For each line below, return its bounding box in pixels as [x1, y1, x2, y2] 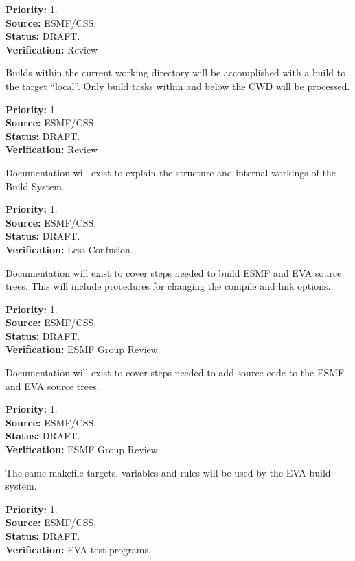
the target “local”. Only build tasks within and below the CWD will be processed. [5, 78, 350, 93]
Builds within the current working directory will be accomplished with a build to [5, 65, 346, 80]
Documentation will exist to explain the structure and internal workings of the [5, 165, 336, 179]
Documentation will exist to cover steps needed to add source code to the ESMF [5, 365, 345, 380]
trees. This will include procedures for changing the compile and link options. [5, 279, 331, 293]
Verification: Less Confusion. [5, 242, 133, 256]
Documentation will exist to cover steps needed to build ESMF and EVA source [5, 265, 342, 279]
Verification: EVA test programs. [5, 542, 151, 556]
